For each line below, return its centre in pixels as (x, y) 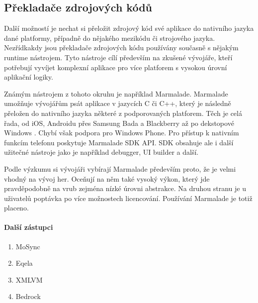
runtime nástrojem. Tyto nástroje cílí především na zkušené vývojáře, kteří (118, 57)
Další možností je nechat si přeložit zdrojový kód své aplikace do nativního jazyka (129, 28)
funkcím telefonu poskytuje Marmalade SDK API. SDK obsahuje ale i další (119, 142)
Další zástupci (29, 227)
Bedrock (28, 296)
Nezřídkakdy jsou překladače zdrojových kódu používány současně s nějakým (121, 48)
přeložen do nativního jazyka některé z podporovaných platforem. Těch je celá (123, 113)
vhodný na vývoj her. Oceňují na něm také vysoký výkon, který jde (107, 178)
